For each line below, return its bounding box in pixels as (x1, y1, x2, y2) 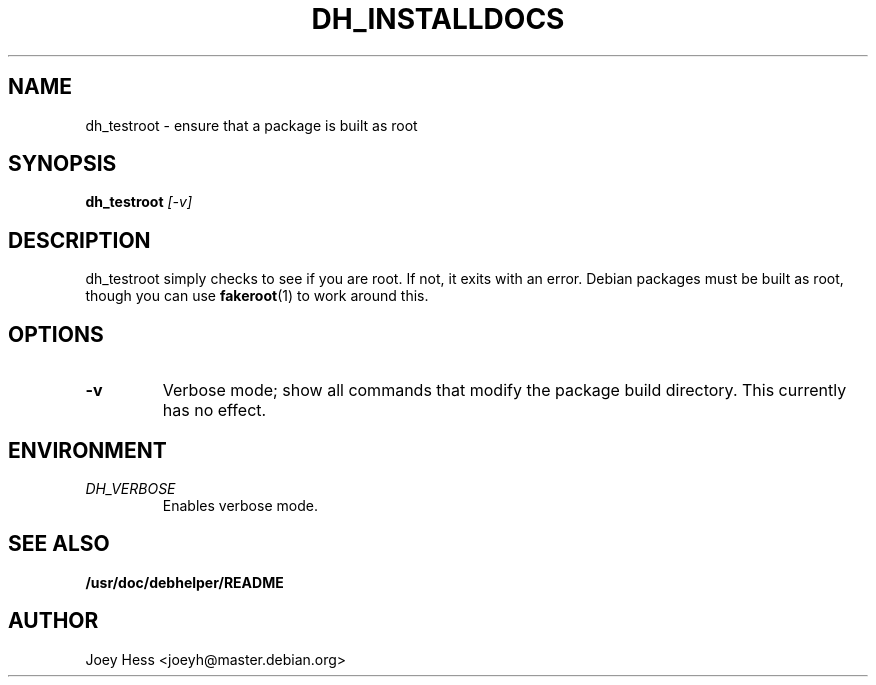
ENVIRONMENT (8, 437, 167, 463)
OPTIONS (8, 321, 104, 347)
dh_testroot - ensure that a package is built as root (85, 116, 418, 134)
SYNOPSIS (8, 151, 117, 177)
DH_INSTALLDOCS (311, 2, 565, 36)
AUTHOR (8, 608, 99, 634)
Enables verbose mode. (162, 496, 318, 514)
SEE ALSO (8, 531, 110, 557)
